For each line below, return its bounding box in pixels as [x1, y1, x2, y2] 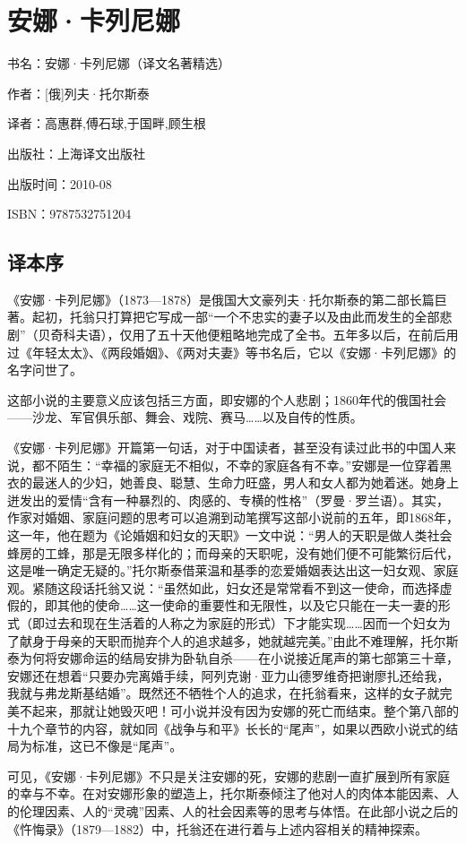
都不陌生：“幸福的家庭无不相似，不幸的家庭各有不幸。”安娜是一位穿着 [31, 455, 440, 474]
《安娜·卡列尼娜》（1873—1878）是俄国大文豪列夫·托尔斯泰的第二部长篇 [7, 289, 435, 308]
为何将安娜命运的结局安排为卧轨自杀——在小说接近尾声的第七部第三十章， [19, 649, 459, 667]
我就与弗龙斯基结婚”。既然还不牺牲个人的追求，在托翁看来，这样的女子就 [7, 684, 440, 702]
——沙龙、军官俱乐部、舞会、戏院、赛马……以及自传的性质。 [7, 408, 363, 426]
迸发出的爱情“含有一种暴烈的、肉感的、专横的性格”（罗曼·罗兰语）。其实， [7, 490, 450, 509]
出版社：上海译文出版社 [7, 143, 145, 162]
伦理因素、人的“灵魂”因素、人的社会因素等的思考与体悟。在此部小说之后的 [19, 801, 459, 820]
